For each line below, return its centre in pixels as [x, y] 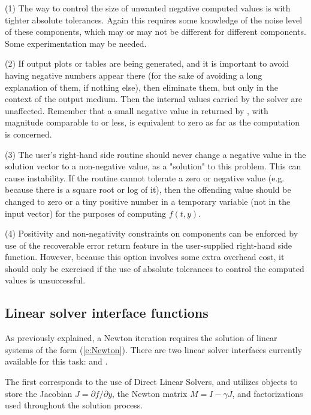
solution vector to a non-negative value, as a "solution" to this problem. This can [153, 166]
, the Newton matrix [150, 393]
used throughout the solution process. [74, 405]
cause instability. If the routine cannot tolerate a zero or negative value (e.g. [145, 177]
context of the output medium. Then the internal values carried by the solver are [154, 99]
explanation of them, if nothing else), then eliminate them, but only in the [141, 87]
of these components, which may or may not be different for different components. [155, 32]
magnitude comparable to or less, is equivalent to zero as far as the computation [153, 122]
